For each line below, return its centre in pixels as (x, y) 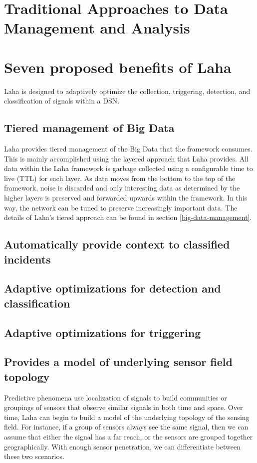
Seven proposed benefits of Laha (118, 67)
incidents (27, 259)
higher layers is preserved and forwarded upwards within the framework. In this (126, 198)
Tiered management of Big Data (89, 128)
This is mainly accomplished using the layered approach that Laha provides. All (126, 158)
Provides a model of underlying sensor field (118, 362)
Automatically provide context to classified (117, 244)
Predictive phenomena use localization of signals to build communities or (116, 397)
